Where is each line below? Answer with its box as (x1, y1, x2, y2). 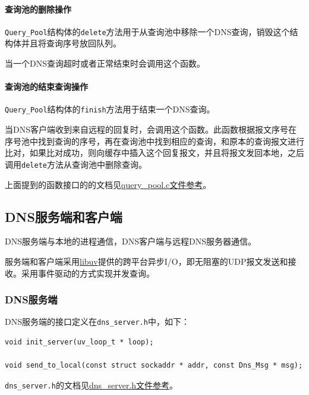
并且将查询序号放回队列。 (21, 37, 121, 49)
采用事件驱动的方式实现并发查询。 (21, 267, 154, 279)
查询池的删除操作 (5, 2, 71, 15)
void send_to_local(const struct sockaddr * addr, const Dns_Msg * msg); (5, 361, 303, 370)
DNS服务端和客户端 (5, 207, 122, 225)
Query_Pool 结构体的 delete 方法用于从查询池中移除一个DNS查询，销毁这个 (5, 25, 290, 37)
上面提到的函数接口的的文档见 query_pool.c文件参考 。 (5, 178, 212, 190)
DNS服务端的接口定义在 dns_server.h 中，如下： (5, 315, 190, 328)
